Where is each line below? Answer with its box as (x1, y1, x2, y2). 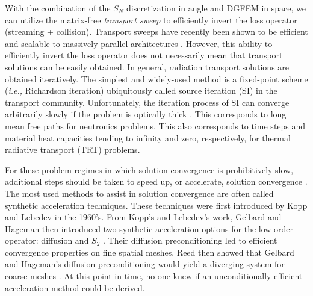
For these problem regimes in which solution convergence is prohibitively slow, (5, 163, 294, 176)
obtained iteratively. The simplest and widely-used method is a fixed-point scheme (5, 72, 308, 85)
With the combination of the (5, 2, 111, 14)
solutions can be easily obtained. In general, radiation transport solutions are (5, 60, 290, 73)
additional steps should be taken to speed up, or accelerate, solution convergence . (5, 175, 308, 188)
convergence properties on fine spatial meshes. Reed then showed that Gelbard (5, 245, 294, 258)
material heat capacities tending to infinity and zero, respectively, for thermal (5, 131, 291, 144)
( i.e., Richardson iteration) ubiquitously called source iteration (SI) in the (5, 84, 277, 97)
